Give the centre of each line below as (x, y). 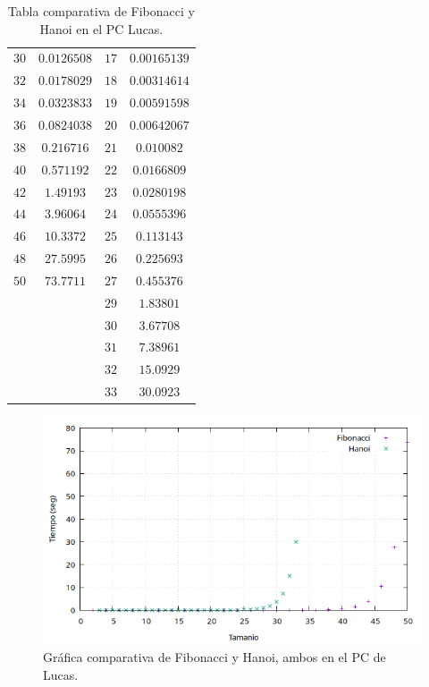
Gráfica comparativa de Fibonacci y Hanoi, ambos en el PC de (214, 657)
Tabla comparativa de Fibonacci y (101, 11)
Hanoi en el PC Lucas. (101, 28)
